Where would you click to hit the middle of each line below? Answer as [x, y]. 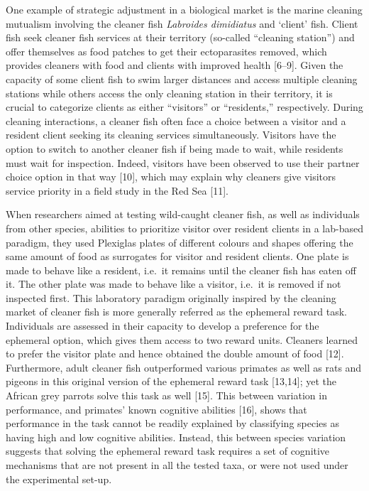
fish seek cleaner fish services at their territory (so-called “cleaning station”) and [180, 37]
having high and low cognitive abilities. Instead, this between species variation [176, 437]
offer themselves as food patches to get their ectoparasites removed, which [166, 51]
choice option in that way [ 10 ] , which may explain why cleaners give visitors [171, 177]
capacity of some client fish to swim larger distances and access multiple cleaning [182, 79]
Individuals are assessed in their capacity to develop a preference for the [163, 326]
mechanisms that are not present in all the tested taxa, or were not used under [177, 465]
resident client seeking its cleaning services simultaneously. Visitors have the [171, 135]
